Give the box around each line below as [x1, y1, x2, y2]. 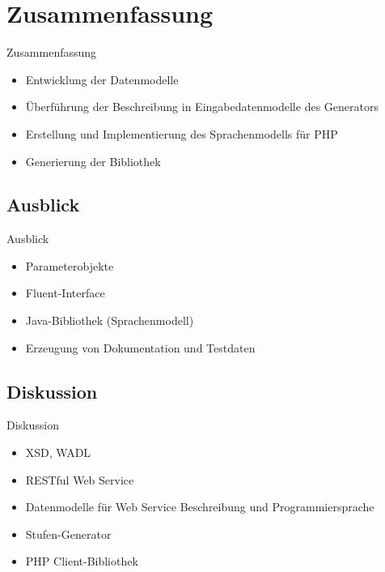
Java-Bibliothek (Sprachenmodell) [25, 312, 194, 329]
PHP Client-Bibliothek [25, 553, 138, 570]
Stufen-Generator [25, 525, 112, 542]
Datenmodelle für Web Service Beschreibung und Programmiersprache [25, 498, 374, 515]
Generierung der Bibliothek [25, 152, 161, 169]
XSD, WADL [25, 444, 91, 461]
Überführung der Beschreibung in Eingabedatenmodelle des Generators [25, 98, 379, 115]
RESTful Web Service [25, 471, 134, 488]
